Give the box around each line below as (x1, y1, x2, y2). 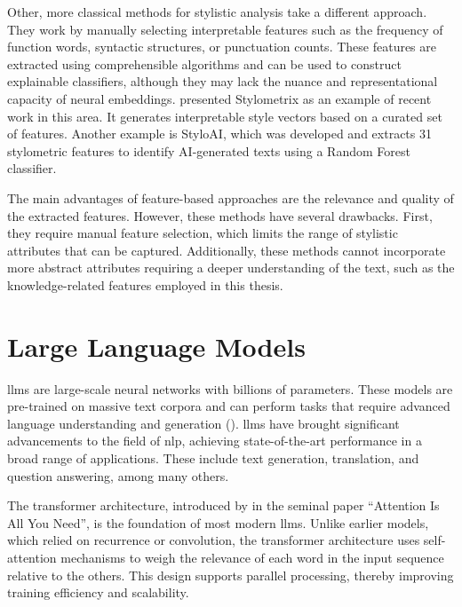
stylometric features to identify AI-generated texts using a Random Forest (7, 141, 410, 160)
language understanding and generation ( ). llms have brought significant (7, 414, 400, 432)
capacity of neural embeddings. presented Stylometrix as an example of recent (7, 89, 432, 107)
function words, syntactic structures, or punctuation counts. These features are (7, 37, 436, 56)
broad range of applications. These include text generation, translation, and (7, 449, 419, 467)
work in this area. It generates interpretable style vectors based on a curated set (7, 106, 442, 125)
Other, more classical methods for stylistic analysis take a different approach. (7, 3, 427, 20)
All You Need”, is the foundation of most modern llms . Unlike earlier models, (7, 513, 429, 532)
